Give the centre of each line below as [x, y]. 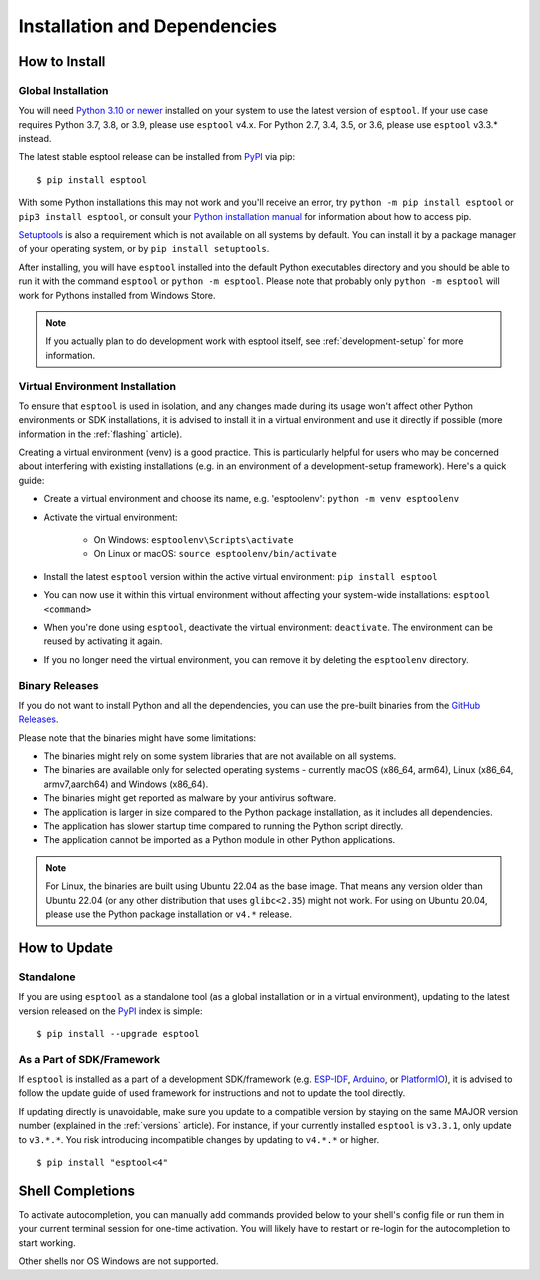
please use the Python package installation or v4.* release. [168, 914]
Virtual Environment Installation [97, 386]
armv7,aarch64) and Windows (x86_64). [126, 784]
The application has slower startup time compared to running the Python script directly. [223, 826]
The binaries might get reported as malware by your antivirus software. [190, 798]
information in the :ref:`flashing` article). [100, 434]
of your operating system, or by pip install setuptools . [144, 249]
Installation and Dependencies [147, 26]
